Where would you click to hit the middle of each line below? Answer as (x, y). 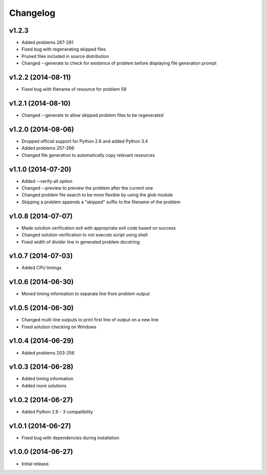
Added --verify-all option (47, 181)
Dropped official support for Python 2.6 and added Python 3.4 (85, 141)
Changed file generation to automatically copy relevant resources (88, 155)
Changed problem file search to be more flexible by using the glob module (97, 195)
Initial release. (36, 464)
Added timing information (47, 379)
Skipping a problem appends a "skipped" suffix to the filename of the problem (101, 202)
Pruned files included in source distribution (65, 56)
